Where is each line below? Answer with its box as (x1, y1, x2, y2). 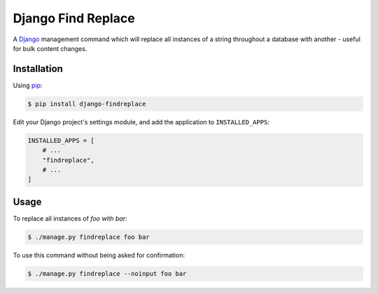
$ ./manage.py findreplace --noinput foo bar (27, 270, 187, 277)
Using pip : (13, 81, 43, 89)
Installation (13, 63, 63, 75)
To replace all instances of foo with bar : (13, 214, 127, 223)
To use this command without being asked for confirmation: (13, 251, 185, 259)
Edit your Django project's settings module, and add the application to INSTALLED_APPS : (13, 117, 269, 126)
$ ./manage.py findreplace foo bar (27, 233, 150, 241)
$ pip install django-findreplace (27, 100, 146, 108)
